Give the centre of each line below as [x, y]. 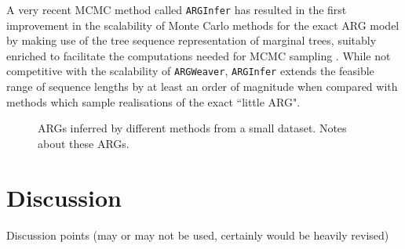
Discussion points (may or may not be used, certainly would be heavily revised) [198, 235]
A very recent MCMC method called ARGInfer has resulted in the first [177, 9]
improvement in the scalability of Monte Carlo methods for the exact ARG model [203, 25]
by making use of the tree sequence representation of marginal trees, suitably [192, 40]
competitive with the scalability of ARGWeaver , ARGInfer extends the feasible [190, 71]
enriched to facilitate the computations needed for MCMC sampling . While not [199, 55]
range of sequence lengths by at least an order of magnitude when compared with [202, 87]
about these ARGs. [84, 143]
